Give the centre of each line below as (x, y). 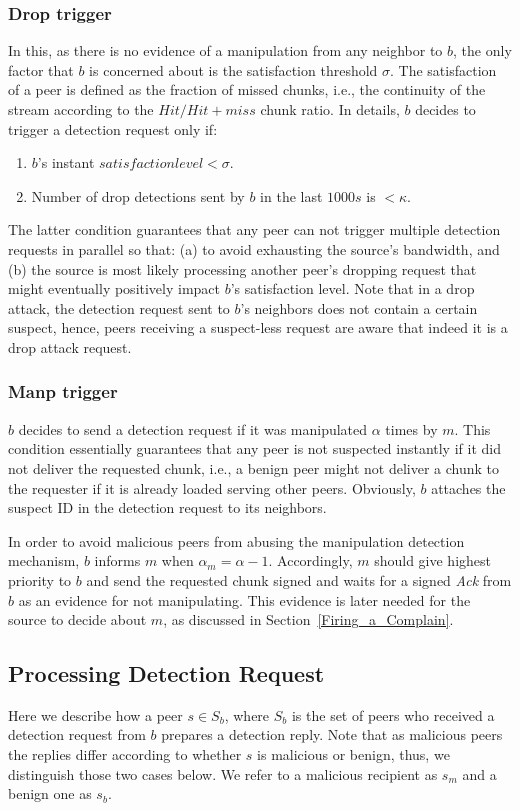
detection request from (77, 734)
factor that (41, 69)
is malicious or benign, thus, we (353, 754)
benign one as (50, 793)
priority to (40, 579)
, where (247, 714)
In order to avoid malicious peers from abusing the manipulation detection (236, 540)
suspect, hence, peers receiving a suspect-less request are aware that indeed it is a (258, 327)
